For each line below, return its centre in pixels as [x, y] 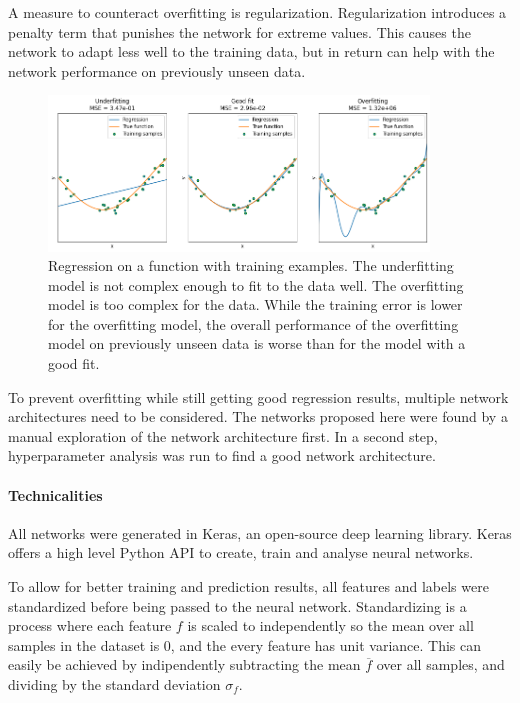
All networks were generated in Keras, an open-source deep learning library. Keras [260, 532]
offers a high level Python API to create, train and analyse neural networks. [241, 552]
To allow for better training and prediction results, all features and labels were [248, 586]
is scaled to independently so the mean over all [330, 625]
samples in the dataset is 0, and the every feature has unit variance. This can [245, 644]
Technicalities [55, 494]
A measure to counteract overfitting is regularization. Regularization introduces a [257, 12]
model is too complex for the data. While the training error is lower [255, 304]
